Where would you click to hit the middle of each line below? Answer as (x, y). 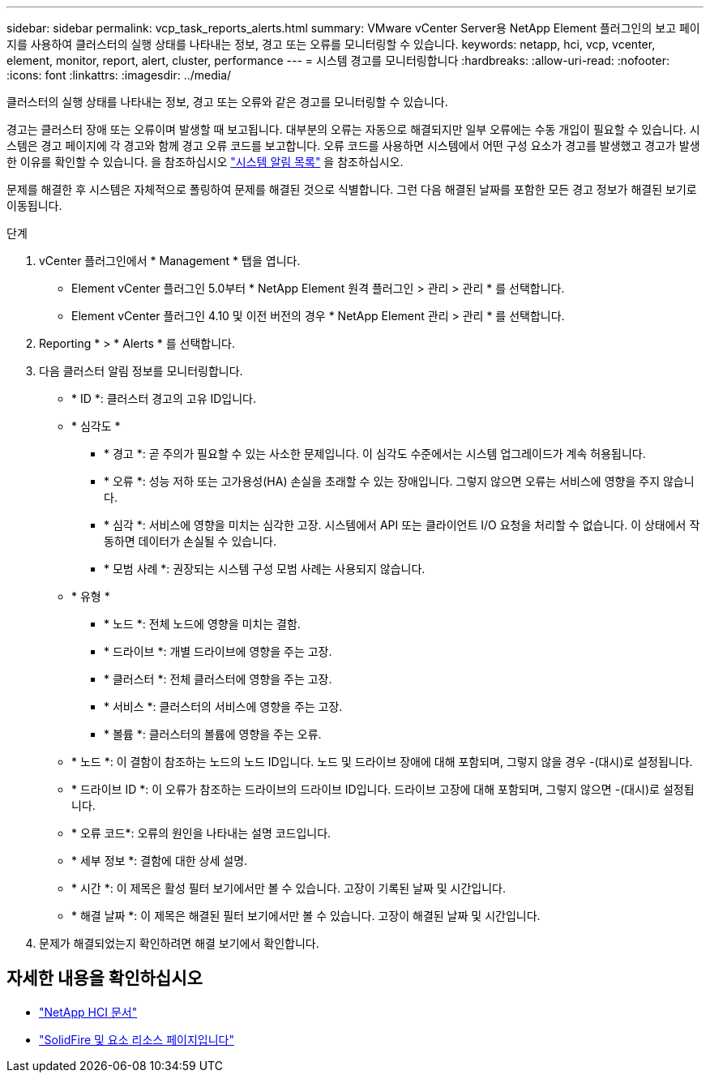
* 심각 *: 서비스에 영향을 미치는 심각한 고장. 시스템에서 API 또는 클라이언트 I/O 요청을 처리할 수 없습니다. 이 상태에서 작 (402, 525)
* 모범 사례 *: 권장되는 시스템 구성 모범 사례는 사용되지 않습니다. (265, 569)
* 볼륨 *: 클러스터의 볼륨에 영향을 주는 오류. (213, 734)
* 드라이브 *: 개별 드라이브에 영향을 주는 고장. (218, 651)
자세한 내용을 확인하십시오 (105, 978)
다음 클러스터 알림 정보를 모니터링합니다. (141, 371)
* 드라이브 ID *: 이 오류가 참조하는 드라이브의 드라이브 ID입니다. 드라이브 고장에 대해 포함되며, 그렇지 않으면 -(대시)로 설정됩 (383, 789)
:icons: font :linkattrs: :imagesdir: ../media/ (119, 75)
